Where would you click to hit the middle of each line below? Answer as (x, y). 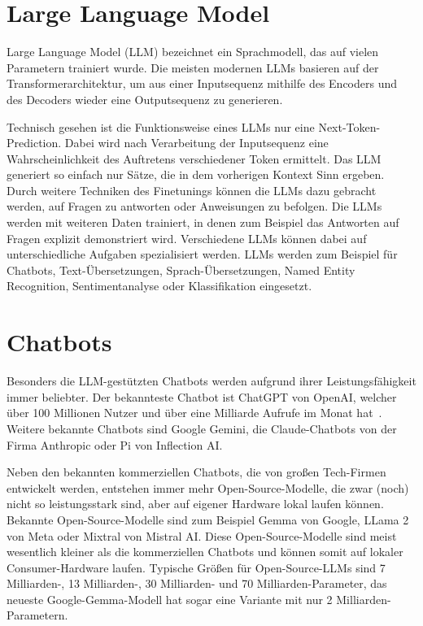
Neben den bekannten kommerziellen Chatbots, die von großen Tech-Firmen (196, 472)
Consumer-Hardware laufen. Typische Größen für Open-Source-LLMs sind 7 (196, 567)
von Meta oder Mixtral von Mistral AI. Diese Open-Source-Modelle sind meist (202, 535)
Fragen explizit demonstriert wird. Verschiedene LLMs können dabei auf (187, 238)
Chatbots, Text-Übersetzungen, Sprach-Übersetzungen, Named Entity (181, 270)
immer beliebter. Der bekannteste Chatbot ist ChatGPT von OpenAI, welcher (202, 396)
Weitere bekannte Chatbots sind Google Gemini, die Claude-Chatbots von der (202, 428)
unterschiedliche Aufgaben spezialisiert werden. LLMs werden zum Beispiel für (202, 254)
